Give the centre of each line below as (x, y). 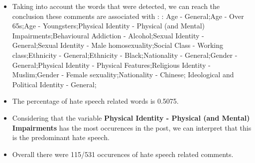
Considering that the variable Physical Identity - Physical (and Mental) (131, 117)
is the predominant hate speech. (61, 137)
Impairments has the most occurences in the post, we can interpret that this (132, 127)
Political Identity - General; (54, 84)
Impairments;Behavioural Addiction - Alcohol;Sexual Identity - (108, 35)
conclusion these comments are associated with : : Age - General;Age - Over (128, 16)
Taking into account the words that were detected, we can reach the (116, 6)
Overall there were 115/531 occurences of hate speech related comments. (123, 154)
